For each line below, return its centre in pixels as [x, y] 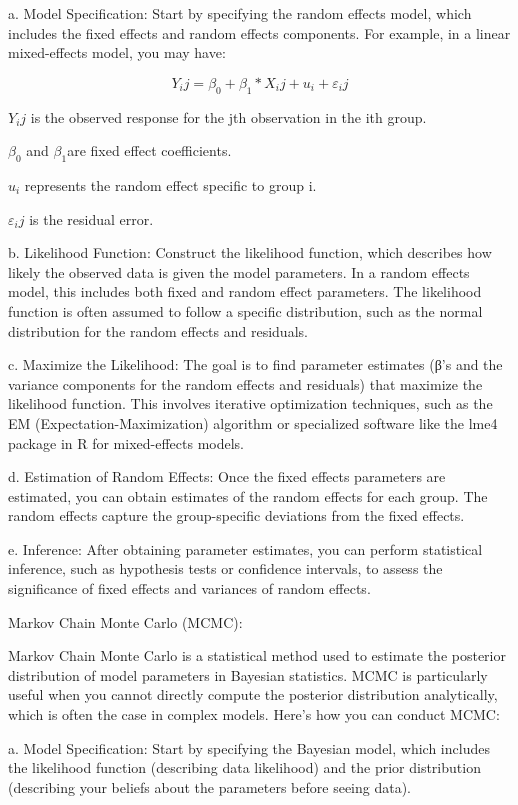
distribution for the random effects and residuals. [158, 330]
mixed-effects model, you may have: [117, 52]
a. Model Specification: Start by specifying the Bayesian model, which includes [249, 747]
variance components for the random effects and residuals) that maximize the [245, 383]
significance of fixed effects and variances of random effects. [189, 588]
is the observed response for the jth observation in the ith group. [228, 116]
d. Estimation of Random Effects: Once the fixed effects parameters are [227, 476]
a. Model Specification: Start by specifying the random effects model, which [240, 13]
